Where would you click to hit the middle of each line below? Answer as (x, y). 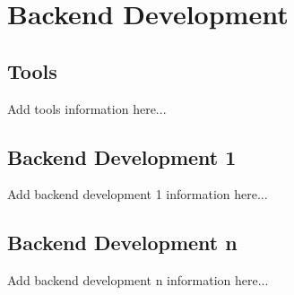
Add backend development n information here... (138, 280)
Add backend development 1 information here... (138, 194)
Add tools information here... (87, 108)
